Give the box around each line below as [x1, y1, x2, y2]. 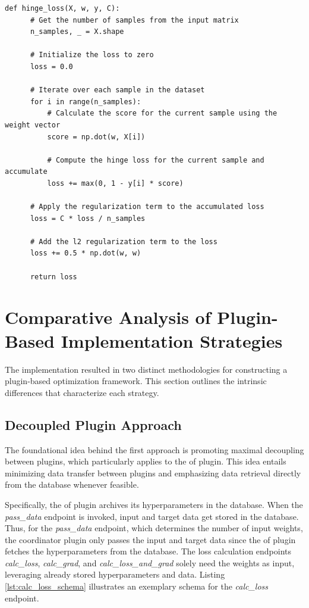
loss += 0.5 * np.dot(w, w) [30, 249, 141, 258]
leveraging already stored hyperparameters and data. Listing [5, 568, 225, 581]
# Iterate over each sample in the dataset [30, 86, 205, 95]
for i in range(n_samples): [30, 97, 141, 106]
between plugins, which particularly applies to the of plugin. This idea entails [5, 455, 286, 467]
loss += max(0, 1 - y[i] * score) [47, 179, 184, 188]
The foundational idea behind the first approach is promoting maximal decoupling [5, 443, 304, 456]
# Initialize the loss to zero [30, 51, 154, 60]
